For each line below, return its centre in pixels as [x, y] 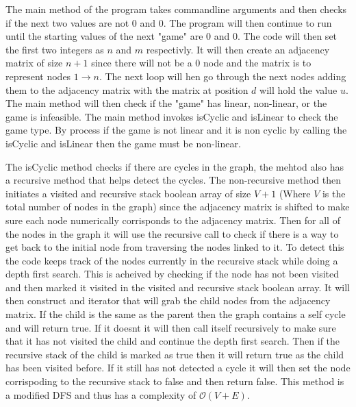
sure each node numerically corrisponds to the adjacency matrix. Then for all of [173, 220]
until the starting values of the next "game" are [104, 36]
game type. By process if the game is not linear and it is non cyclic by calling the [176, 130]
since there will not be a [142, 63]
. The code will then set [287, 36]
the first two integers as [55, 49]
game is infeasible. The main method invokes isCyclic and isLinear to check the [172, 116]
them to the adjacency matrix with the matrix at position [127, 89]
